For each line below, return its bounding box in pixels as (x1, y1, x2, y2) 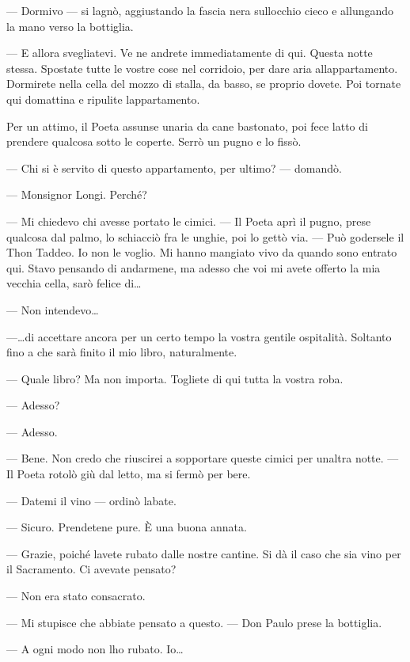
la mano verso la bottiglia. (6, 17, 134, 34)
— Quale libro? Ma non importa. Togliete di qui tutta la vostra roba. (6, 370, 344, 386)
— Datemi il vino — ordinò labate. (6, 492, 177, 508)
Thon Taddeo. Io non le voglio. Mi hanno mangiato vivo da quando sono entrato (6, 244, 397, 261)
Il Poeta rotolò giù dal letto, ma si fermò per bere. (6, 466, 251, 482)
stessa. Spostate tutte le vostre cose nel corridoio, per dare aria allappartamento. (6, 59, 398, 76)
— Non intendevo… (6, 301, 99, 318)
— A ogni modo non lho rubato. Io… (6, 641, 184, 657)
